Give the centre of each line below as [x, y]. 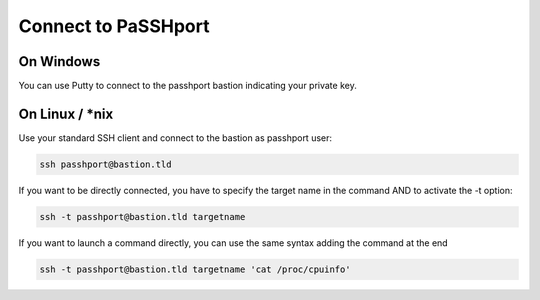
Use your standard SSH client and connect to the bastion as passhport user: [175, 137]
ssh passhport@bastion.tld [105, 164]
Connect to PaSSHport [114, 26]
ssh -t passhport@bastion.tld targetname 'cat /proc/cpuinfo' [195, 269]
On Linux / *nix [66, 113]
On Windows [59, 61]
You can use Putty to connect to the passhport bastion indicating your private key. [187, 86]
